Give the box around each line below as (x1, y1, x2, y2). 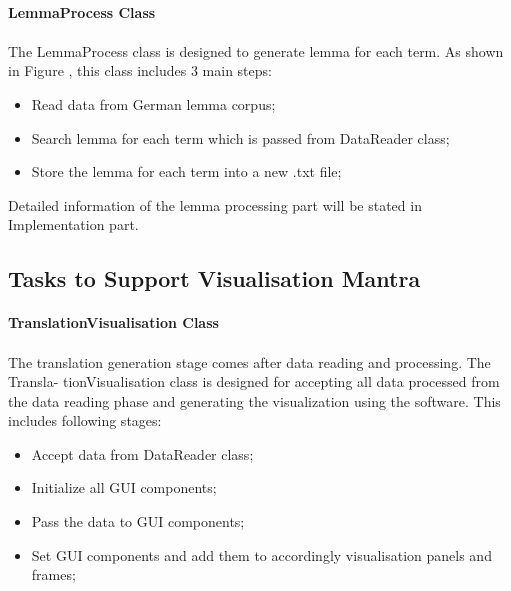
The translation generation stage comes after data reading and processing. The (8, 351, 491, 372)
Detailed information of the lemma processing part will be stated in (8, 194, 422, 215)
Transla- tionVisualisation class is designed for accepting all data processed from (8, 371, 500, 392)
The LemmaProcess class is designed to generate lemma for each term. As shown (8, 40, 504, 61)
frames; (31, 564, 76, 585)
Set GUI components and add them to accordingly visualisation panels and (31, 544, 492, 565)
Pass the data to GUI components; (31, 511, 245, 532)
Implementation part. (8, 214, 139, 235)
